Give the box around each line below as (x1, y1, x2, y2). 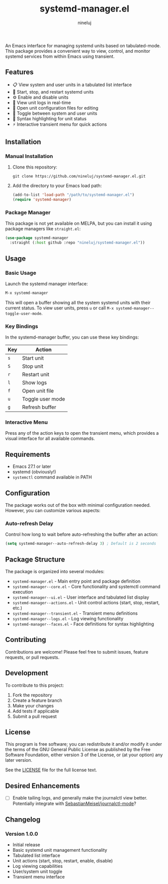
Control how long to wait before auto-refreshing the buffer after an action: (5, 531, 158, 537)
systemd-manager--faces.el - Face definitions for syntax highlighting (12, 621, 154, 627)
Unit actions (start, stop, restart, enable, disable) (12, 858, 113, 863)
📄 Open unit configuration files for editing (12, 105, 99, 111)
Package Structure (5, 555, 65, 564)
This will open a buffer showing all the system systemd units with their (5, 299, 151, 305)
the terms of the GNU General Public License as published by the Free (5, 747, 151, 753)
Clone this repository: (12, 164, 57, 170)
